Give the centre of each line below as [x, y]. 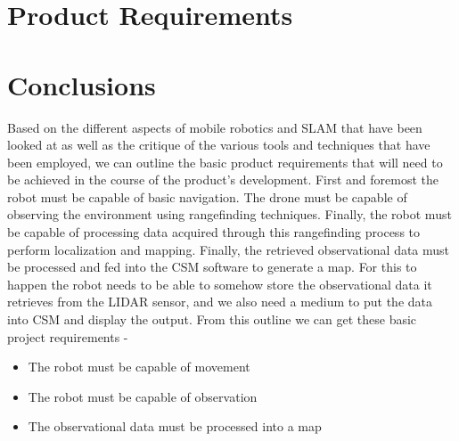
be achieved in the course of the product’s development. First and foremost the [223, 180]
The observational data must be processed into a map [175, 426]
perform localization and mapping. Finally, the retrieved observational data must [229, 249]
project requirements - [68, 336]
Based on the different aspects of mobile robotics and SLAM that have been [215, 127]
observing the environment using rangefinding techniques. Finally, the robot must [229, 214]
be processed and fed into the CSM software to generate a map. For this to [212, 267]
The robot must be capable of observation [143, 396]
